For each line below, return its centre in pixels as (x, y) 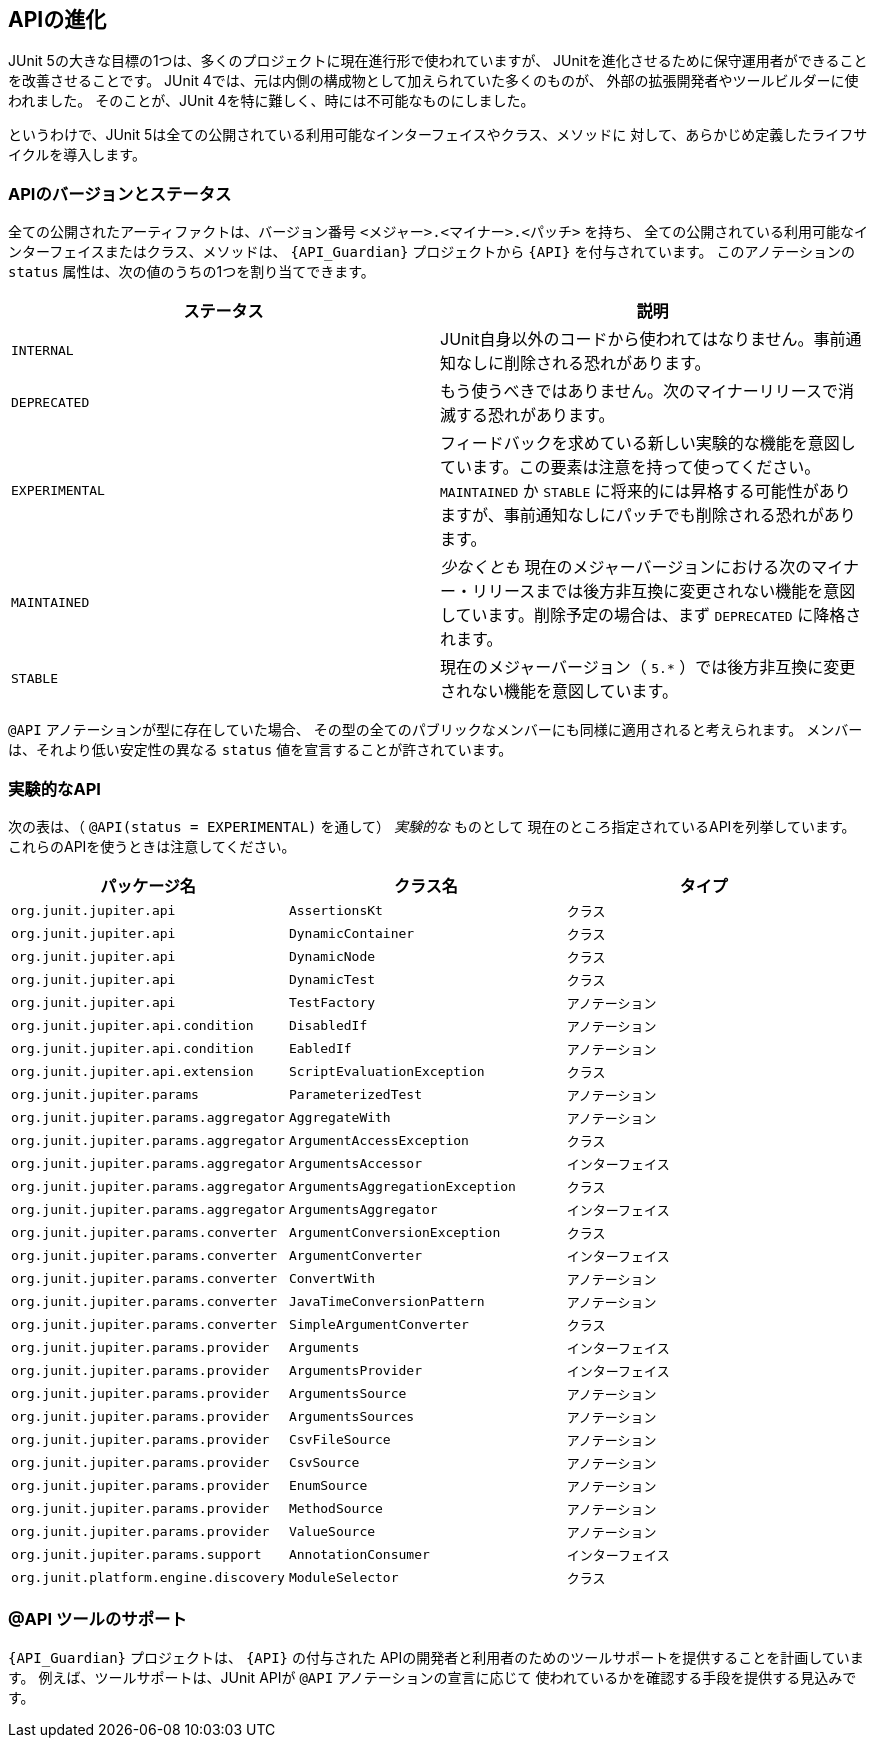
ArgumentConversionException (394, 1232)
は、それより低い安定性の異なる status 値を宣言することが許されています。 (260, 750)
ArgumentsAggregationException (402, 1186)
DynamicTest (332, 979)
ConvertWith (332, 1278)
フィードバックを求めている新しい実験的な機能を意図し (648, 443)
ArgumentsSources (351, 1416)
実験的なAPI (54, 788)
